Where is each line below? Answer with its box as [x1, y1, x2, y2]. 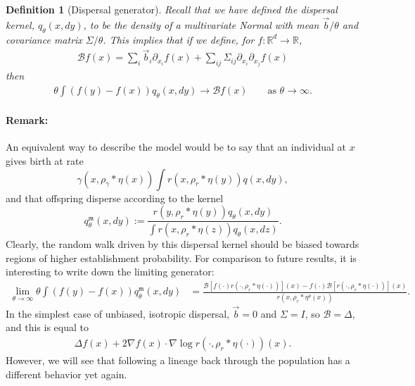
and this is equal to [6, 320, 89, 335]
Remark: [6, 113, 49, 127]
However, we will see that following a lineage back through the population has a [6, 353, 350, 367]
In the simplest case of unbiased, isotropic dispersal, [6, 306, 229, 320]
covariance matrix [6, 32, 82, 46]
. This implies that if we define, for [103, 32, 255, 46]
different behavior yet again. [6, 366, 127, 381]
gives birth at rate [6, 154, 84, 168]
